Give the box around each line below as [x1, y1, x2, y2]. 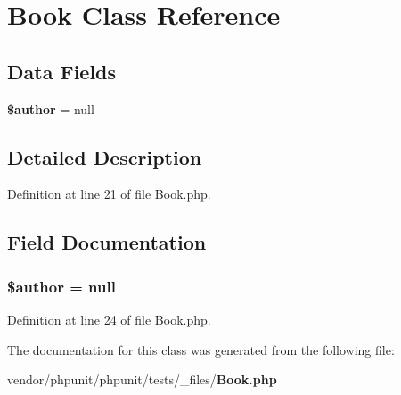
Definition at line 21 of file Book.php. [7, 185, 211, 203]
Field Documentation [7, 228, 207, 256]
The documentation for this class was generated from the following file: [7, 340, 395, 358]
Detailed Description [7, 143, 202, 170]
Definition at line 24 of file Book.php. [7, 309, 211, 328]
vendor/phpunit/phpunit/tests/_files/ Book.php [7, 370, 277, 389]
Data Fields [7, 57, 117, 85]
